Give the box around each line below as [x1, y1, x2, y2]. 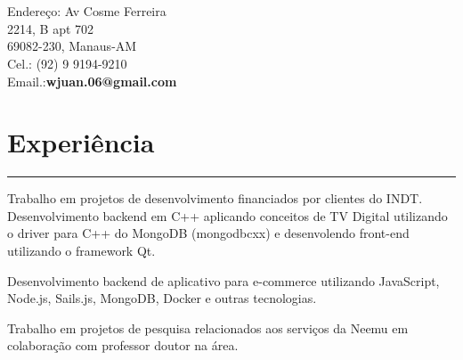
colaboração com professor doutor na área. [7, 336, 239, 355]
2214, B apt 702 [7, 19, 94, 37]
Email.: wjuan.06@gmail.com [7, 71, 177, 90]
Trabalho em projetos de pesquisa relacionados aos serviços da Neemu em [7, 318, 409, 337]
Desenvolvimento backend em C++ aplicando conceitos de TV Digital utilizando [7, 206, 448, 225]
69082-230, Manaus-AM [7, 37, 137, 55]
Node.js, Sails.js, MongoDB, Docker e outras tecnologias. [7, 289, 317, 307]
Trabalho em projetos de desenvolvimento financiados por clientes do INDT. [7, 189, 423, 208]
